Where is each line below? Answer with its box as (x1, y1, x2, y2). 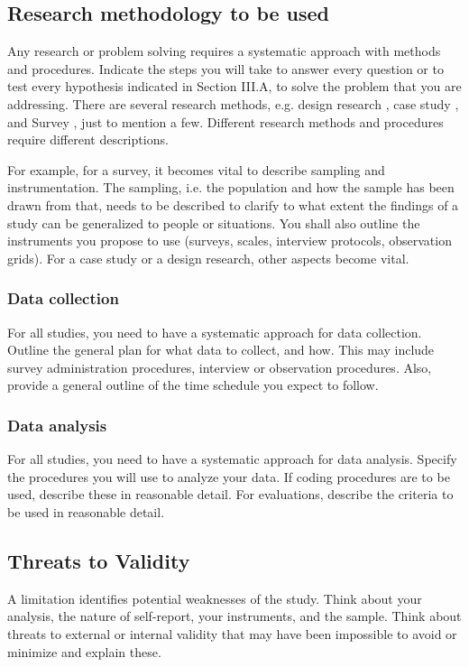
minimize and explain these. (7, 642, 161, 661)
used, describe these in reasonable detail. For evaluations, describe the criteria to (7, 485, 454, 504)
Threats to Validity (7, 546, 190, 574)
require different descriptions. (7, 130, 169, 149)
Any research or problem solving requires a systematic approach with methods (7, 42, 441, 60)
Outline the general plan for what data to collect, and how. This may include (7, 340, 435, 359)
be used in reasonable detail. (7, 502, 165, 521)
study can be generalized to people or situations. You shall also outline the (7, 213, 420, 232)
